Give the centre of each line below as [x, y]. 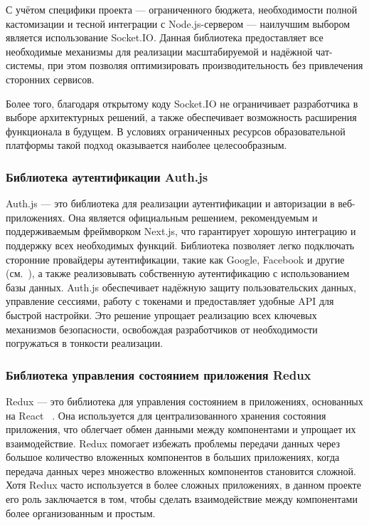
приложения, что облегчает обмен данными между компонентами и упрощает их [181, 429]
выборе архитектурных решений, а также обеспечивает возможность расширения [181, 117]
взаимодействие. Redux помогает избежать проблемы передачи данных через [173, 443]
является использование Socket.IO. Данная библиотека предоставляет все [165, 37]
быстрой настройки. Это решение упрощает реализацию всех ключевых [161, 315]
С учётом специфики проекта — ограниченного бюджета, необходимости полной [182, 9]
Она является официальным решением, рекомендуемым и [193, 217]
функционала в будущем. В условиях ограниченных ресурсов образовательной [176, 131]
